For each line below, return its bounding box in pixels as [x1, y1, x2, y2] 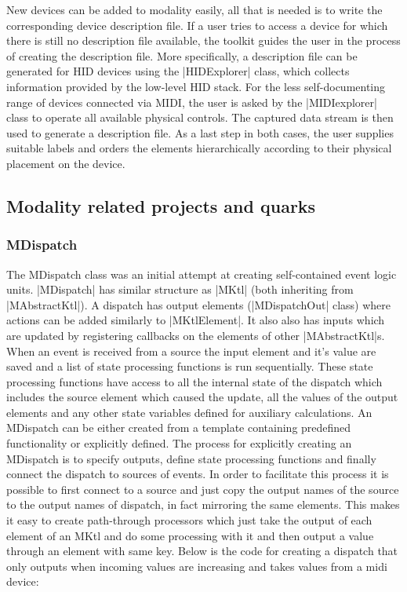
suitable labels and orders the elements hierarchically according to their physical [6, 140, 392, 156]
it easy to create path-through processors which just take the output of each [6, 512, 372, 528]
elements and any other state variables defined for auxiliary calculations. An [6, 404, 372, 420]
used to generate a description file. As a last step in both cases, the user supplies [6, 124, 394, 141]
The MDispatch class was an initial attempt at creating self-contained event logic [6, 265, 397, 282]
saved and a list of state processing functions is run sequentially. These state [6, 358, 373, 375]
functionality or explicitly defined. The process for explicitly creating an [6, 435, 352, 451]
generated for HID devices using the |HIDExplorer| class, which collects [6, 63, 350, 79]
